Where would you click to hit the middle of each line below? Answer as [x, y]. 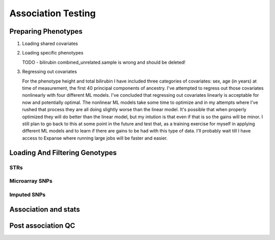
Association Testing [53, 13]
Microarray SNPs [31, 181]
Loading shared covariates [50, 44]
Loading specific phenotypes [53, 53]
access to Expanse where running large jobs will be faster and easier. [95, 138]
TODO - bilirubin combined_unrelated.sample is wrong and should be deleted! [104, 62]
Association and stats [45, 210]
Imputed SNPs [28, 195]
